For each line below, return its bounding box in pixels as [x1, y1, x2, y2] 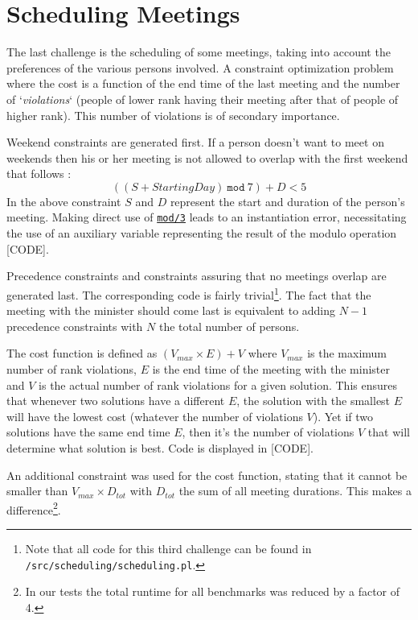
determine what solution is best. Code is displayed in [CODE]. [6, 439, 313, 456]
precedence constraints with [6, 317, 143, 334]
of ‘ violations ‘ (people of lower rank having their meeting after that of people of [6, 90, 399, 107]
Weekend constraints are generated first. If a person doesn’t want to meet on [6, 134, 384, 151]
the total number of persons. [158, 317, 300, 334]
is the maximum [307, 345, 387, 362]
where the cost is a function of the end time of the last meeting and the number [6, 75, 400, 92]
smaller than [6, 482, 68, 499]
